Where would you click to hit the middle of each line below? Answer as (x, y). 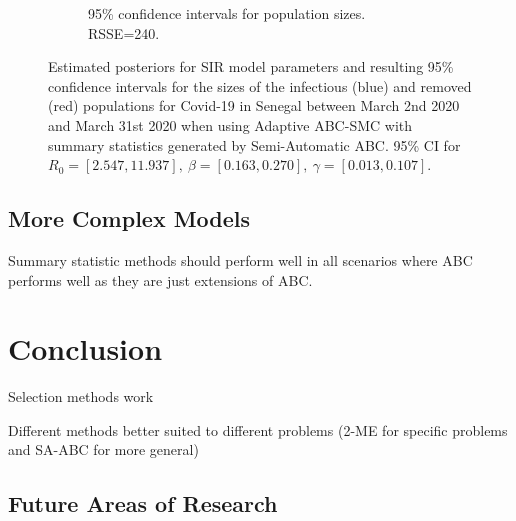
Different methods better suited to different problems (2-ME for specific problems (258, 429)
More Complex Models (129, 218)
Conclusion (85, 348)
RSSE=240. (124, 32)
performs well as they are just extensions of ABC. (160, 279)
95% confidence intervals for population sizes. (227, 13)
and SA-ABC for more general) (103, 449)
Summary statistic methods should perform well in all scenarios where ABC (240, 259)
